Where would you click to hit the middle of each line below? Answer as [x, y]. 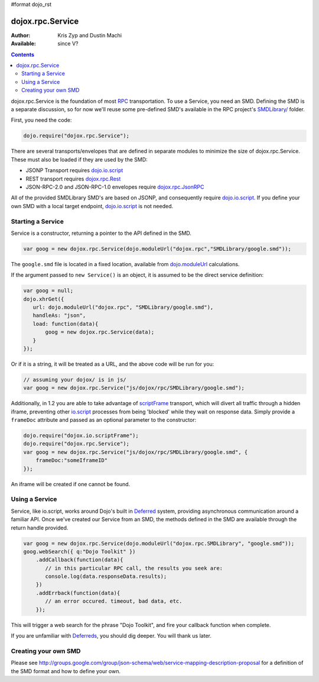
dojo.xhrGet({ [44, 299]
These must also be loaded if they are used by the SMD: [79, 159]
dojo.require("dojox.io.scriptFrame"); [81, 436]
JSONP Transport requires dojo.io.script [74, 170]
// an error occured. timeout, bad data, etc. [114, 601]
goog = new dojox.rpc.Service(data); [100, 332]
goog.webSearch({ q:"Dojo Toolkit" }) [79, 551]
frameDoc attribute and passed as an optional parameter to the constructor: [104, 420]
